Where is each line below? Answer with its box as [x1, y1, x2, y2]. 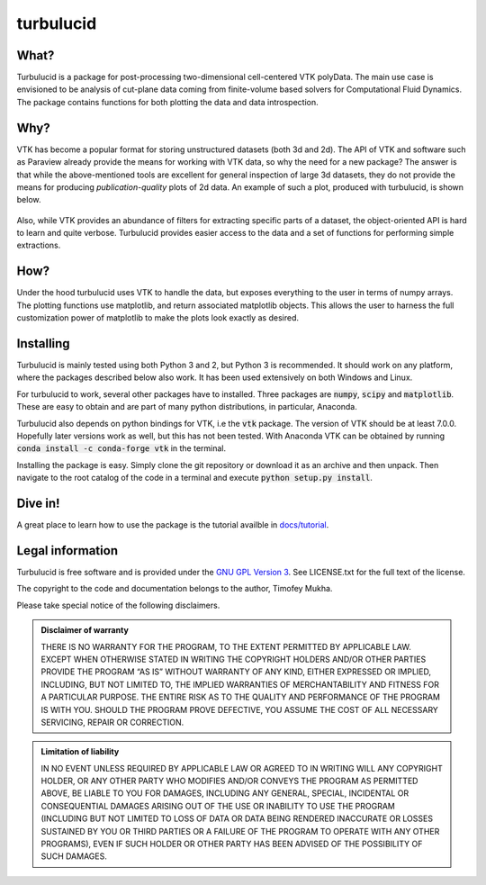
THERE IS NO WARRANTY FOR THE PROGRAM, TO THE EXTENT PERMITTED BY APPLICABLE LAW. [40, 641, 411, 652]
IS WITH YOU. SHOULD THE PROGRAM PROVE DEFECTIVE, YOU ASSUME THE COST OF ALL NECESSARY [40, 704, 438, 715]
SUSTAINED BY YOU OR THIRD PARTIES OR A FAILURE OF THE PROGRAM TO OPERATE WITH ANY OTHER [40, 826, 440, 836]
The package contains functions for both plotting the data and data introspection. [16, 96, 319, 107]
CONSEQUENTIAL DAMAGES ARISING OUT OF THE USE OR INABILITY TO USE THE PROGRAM [40, 800, 396, 811]
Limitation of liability [40, 746, 120, 757]
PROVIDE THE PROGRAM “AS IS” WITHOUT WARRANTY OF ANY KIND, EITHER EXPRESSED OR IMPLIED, [40, 666, 432, 677]
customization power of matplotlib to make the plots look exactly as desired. [16, 312, 300, 323]
